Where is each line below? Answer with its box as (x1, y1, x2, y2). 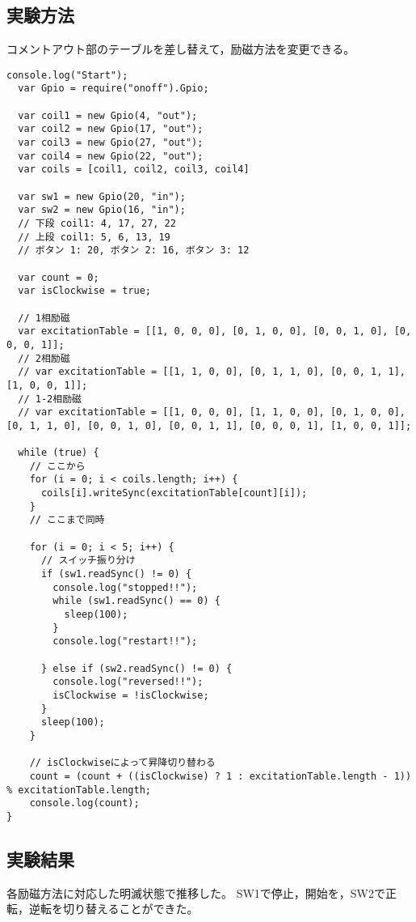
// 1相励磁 (18, 312, 70, 324)
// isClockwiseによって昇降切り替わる (29, 757, 216, 769)
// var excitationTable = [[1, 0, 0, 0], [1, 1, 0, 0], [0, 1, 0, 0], (18, 406, 405, 419)
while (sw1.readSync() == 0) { (53, 595, 221, 607)
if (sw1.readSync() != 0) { (40, 568, 192, 580)
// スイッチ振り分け (40, 554, 136, 567)
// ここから (29, 460, 86, 472)
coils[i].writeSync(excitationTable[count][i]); (40, 487, 308, 499)
